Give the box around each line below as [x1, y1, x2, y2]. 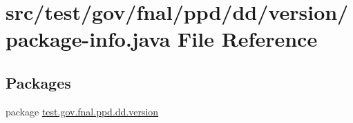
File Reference [178, 25, 318, 53]
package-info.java [6, 25, 171, 53]
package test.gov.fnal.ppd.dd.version [6, 104, 159, 118]
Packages [6, 71, 71, 93]
